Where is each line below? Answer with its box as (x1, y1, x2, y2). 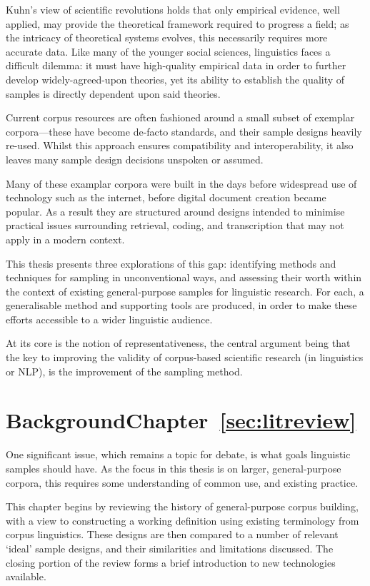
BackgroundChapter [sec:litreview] (6, 405, 356, 435)
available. (6, 569, 46, 584)
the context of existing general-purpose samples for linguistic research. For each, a (6, 283, 364, 298)
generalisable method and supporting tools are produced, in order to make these (6, 298, 357, 313)
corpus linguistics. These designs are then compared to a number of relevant (6, 527, 339, 542)
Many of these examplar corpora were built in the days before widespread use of (6, 176, 357, 191)
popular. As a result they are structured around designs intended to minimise (6, 203, 345, 218)
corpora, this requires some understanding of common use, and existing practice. (6, 475, 359, 490)
